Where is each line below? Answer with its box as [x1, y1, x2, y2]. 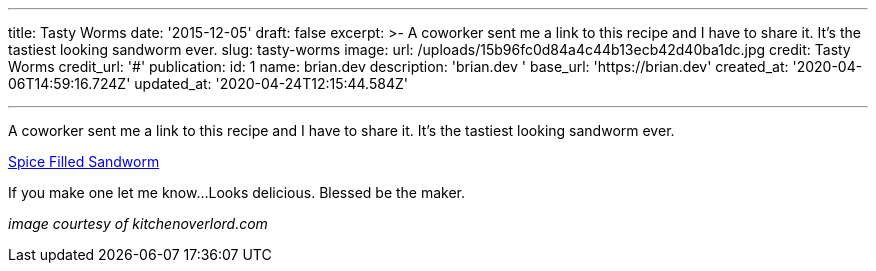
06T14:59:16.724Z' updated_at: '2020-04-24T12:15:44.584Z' [8, 75, 408, 92]
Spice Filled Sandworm [8, 153, 160, 170]
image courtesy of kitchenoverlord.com [8, 215, 268, 232]
